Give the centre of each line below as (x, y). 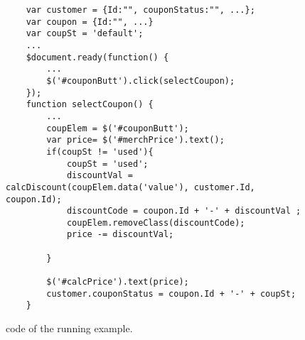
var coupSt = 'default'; (85, 34)
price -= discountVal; (120, 235)
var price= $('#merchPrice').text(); (135, 140)
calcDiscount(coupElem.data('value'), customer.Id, (130, 187)
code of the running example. (69, 328)
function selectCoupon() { (90, 105)
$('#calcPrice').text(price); (118, 282)
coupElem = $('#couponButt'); (118, 128)
